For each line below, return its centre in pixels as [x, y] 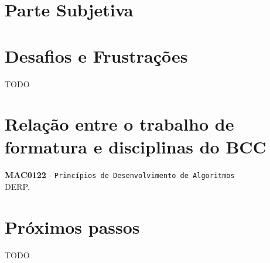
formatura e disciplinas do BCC [136, 147]
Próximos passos [72, 226]
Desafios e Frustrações [96, 55]
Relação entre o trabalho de [119, 124]
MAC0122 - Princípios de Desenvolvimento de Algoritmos [120, 175]
